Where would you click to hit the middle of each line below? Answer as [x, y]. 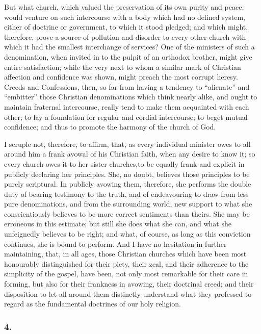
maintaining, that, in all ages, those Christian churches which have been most [125, 254]
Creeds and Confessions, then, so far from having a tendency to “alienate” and [127, 86]
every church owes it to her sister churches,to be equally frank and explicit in [124, 163]
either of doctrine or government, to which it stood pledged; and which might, [126, 27]
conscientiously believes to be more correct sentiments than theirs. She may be [127, 213]
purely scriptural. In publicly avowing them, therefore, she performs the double [128, 184]
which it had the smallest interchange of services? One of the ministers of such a [129, 47]
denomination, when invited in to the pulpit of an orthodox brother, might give [128, 56]
